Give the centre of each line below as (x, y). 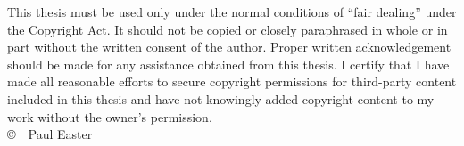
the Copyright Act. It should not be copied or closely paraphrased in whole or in (228, 29)
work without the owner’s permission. (110, 116)
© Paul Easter (50, 134)
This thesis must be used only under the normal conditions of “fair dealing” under (232, 12)
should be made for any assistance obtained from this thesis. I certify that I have (228, 64)
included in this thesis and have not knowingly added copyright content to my (221, 98)
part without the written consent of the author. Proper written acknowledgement (229, 47)
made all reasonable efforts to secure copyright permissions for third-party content (232, 81)
